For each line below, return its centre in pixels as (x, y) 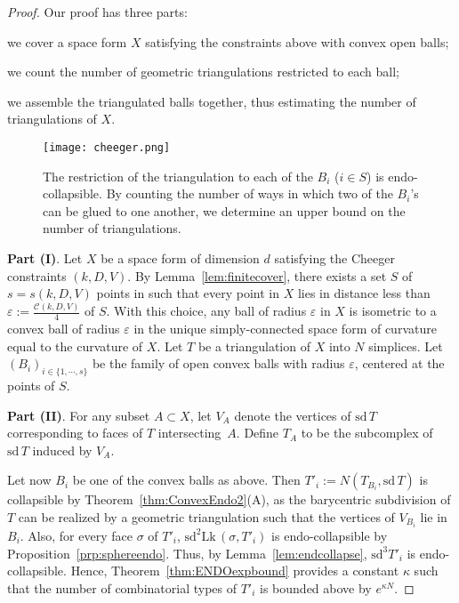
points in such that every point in (188, 293)
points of (31, 385)
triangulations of (52, 119)
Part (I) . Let (45, 258)
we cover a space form (67, 41)
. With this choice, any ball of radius (206, 311)
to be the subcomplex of (367, 433)
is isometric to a (393, 311)
